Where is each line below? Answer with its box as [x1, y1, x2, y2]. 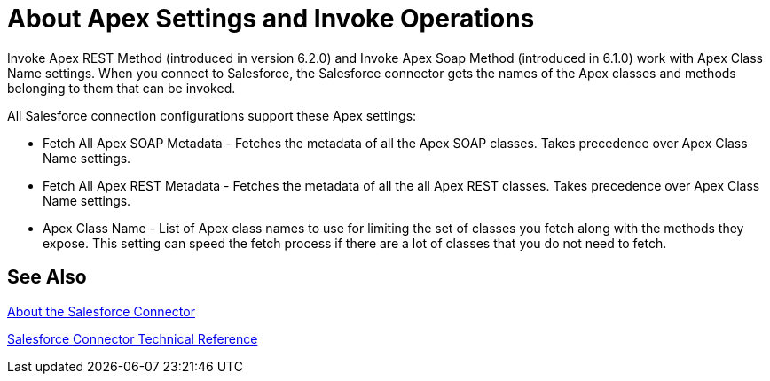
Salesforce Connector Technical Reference [7, 330, 258, 346]
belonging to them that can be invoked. [7, 80, 236, 96]
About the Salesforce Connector [7, 303, 195, 319]
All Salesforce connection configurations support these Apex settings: [7, 107, 417, 123]
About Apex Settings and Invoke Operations [7, 4, 535, 34]
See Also [7, 266, 87, 289]
